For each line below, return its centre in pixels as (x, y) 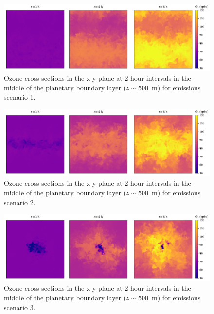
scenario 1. (20, 97)
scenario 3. (20, 307)
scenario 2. (20, 202)
